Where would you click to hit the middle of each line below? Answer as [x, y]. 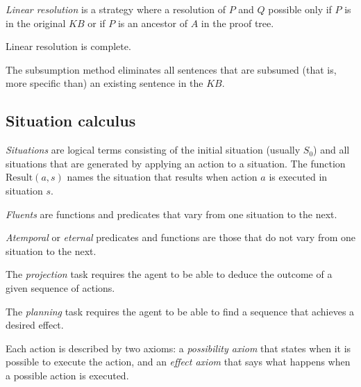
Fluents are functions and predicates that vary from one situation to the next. [171, 214]
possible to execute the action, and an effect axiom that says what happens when [178, 362]
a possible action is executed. [67, 375]
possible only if [300, 9]
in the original [36, 23]
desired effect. [35, 325]
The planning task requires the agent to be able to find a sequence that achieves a [180, 311]
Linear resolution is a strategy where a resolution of [116, 9]
